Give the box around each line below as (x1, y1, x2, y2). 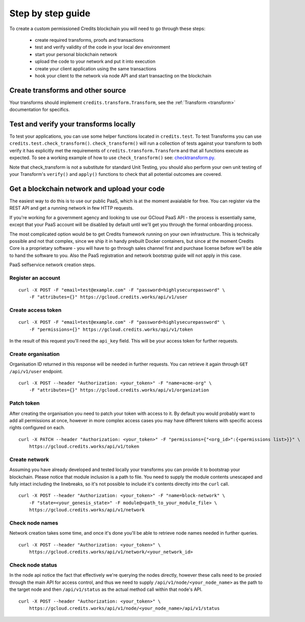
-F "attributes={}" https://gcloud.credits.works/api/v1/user (29, 294, 188, 300)
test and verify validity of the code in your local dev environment (35, 44, 171, 50)
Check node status (9, 561, 58, 568)
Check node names (9, 520, 59, 527)
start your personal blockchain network (35, 51, 118, 57)
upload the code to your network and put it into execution (35, 59, 155, 65)
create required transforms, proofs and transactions (35, 37, 144, 43)
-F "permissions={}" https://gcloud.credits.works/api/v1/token (29, 326, 193, 332)
